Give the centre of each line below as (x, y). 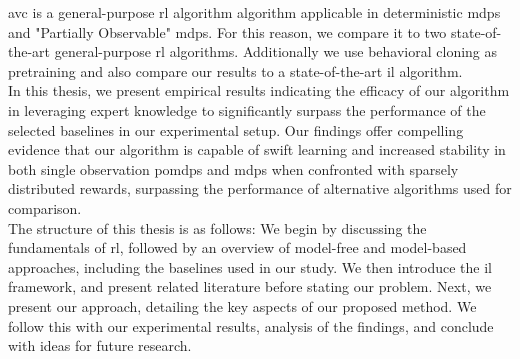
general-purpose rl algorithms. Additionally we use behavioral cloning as (276, 51)
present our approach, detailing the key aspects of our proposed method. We (242, 305)
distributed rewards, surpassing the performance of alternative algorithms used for (260, 188)
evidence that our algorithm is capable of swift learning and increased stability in (257, 149)
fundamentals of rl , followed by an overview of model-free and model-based (237, 247)
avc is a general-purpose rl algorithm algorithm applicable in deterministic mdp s (254, 12)
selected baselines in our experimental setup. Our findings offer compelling (236, 129)
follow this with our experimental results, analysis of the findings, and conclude (251, 325)
